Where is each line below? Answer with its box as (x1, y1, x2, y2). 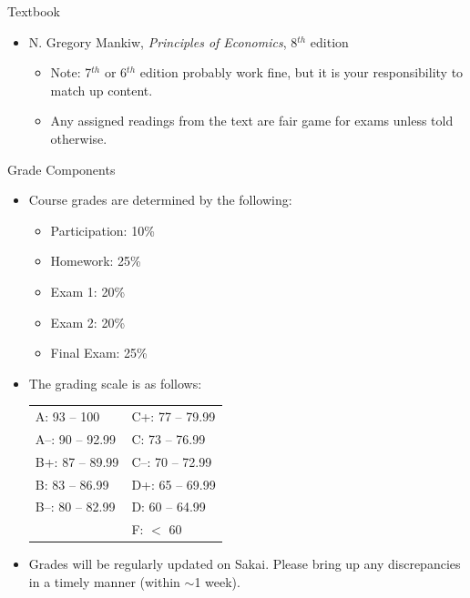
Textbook (7, 2, 60, 20)
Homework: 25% (50, 251, 141, 270)
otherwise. (50, 128, 107, 147)
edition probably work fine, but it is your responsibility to (139, 63, 464, 82)
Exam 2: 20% (50, 312, 126, 331)
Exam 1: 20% (50, 281, 126, 300)
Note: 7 (50, 63, 92, 82)
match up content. (50, 80, 153, 99)
